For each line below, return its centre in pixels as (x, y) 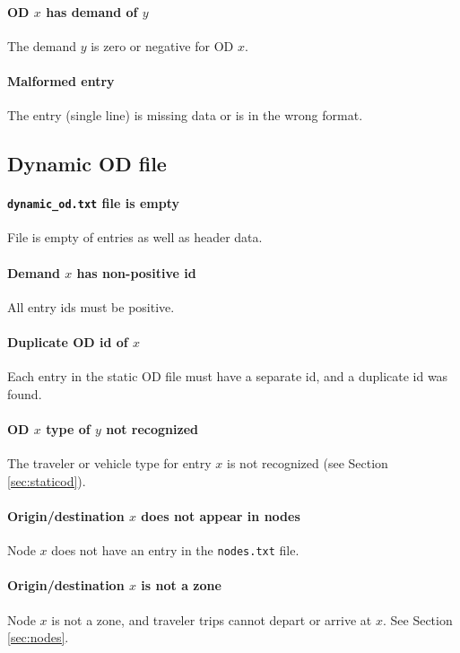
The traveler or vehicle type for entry (109, 463)
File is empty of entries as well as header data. (135, 237)
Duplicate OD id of (68, 342)
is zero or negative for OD (162, 45)
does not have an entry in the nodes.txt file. (175, 550)
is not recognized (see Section (308, 463)
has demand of (92, 11)
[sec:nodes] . (38, 637)
